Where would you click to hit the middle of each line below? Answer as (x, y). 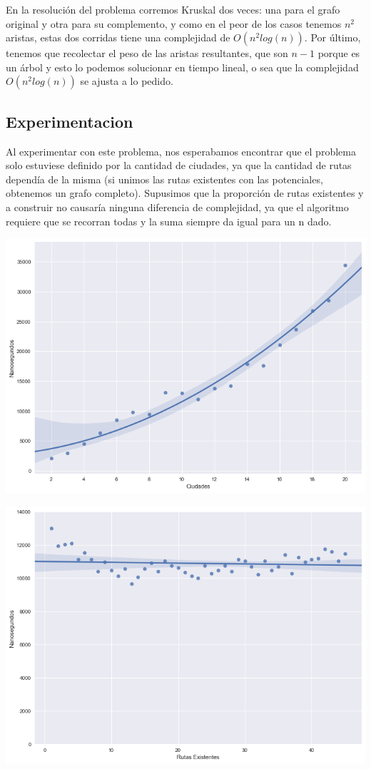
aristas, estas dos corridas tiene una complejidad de (118, 37)
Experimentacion (70, 121)
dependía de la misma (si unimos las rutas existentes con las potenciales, (164, 179)
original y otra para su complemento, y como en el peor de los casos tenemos (174, 23)
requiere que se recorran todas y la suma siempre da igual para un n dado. (169, 221)
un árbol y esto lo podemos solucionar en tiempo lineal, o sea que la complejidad (182, 67)
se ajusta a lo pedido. (127, 81)
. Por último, (332, 37)
